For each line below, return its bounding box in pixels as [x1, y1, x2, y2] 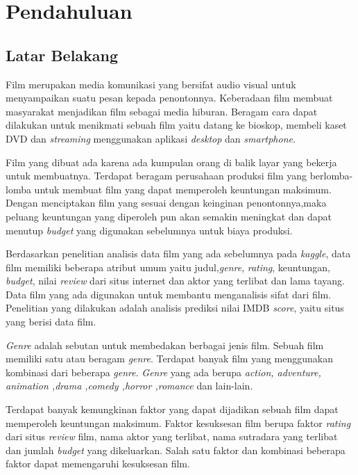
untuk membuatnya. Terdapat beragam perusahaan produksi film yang [6, 168, 307, 183]
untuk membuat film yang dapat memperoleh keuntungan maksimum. [34, 182, 332, 196]
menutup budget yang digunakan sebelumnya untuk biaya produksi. [6, 223, 293, 237]
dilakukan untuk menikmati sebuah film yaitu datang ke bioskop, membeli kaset [6, 118, 347, 132]
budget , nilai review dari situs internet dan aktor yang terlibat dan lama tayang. [6, 273, 345, 288]
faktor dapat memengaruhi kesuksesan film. [6, 456, 190, 471]
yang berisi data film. [6, 314, 96, 329]
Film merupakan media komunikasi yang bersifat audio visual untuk [6, 77, 296, 91]
